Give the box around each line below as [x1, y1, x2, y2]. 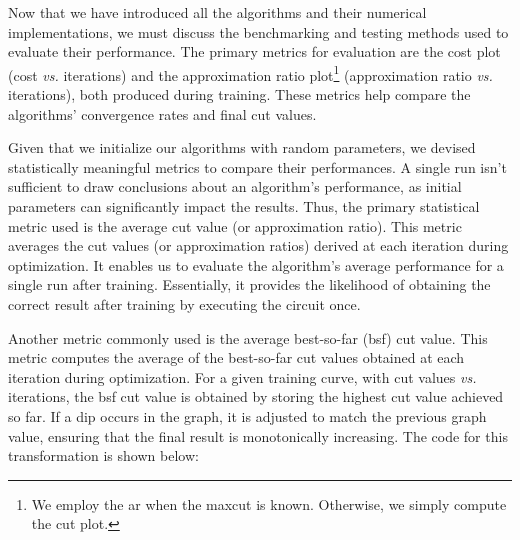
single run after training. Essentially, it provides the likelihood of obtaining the [8, 274, 491, 295]
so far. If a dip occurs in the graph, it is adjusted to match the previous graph [8, 405, 487, 426]
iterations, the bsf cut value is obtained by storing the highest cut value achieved [8, 386, 504, 407]
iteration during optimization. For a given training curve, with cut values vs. [8, 366, 477, 387]
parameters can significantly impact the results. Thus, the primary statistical [8, 196, 480, 216]
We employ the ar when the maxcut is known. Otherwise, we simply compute [31, 493, 507, 514]
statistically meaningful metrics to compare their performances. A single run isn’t [8, 156, 507, 177]
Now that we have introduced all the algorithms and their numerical [8, 2, 427, 22]
